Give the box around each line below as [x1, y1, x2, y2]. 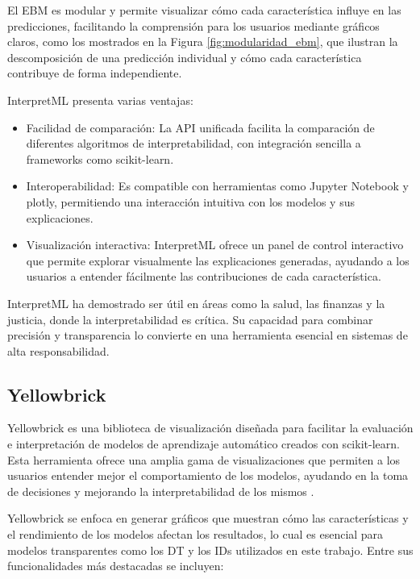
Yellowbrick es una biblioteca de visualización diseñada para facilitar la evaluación [7, 419, 414, 436]
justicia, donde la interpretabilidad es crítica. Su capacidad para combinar [7, 310, 373, 327]
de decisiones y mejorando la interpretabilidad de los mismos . [7, 482, 314, 499]
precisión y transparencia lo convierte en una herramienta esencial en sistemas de [7, 327, 408, 344]
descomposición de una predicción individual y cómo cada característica [7, 48, 362, 65]
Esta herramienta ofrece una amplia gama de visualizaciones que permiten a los [7, 451, 401, 468]
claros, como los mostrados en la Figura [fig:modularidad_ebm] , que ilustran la [7, 33, 398, 50]
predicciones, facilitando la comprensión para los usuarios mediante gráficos [7, 17, 380, 34]
